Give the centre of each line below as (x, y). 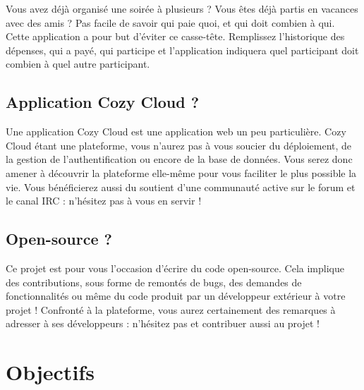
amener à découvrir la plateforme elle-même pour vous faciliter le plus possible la (181, 172)
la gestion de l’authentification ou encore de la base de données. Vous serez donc (179, 159)
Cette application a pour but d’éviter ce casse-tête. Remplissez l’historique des (175, 36)
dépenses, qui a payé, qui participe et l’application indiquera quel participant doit (182, 50)
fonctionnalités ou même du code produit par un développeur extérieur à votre (176, 296)
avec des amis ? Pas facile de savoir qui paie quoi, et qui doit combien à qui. (170, 22)
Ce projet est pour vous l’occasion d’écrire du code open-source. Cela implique (175, 268)
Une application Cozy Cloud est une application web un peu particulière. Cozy (176, 132)
